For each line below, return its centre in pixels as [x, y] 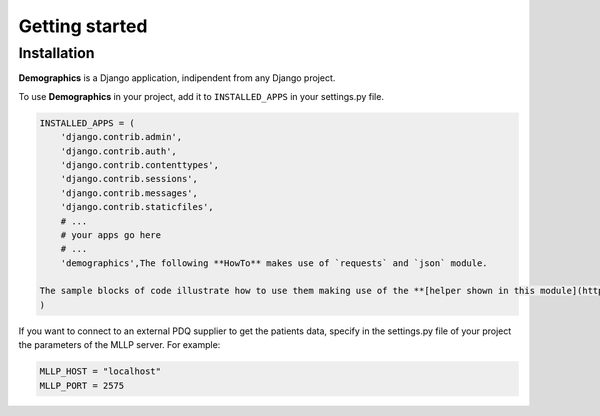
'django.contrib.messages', [129, 193]
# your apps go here [111, 234]
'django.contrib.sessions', [129, 179]
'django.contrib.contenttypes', [140, 164]
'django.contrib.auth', [118, 151]
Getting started [83, 26]
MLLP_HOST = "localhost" [100, 371]
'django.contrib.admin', [121, 137]
